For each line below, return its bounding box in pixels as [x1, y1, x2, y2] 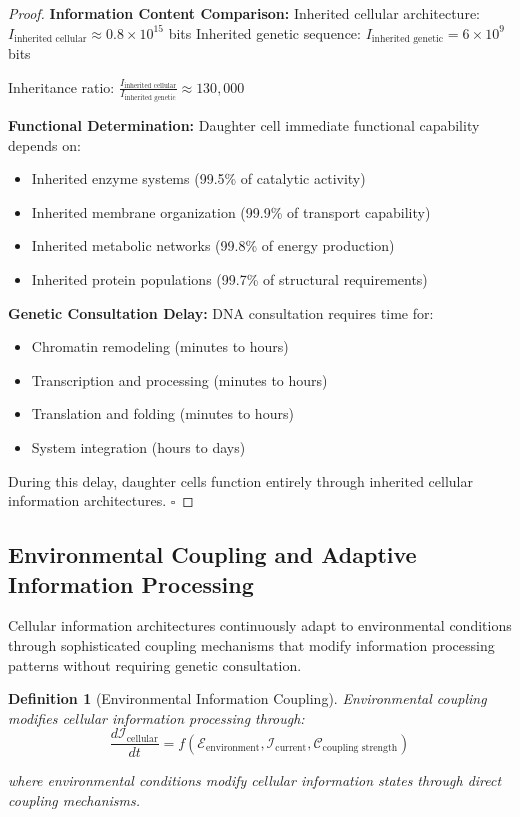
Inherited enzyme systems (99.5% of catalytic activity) [31, 168, 366, 189]
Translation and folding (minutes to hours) [31, 403, 294, 424]
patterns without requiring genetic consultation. [8, 654, 302, 675]
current [275, 743, 307, 754]
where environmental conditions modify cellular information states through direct [8, 770, 502, 791]
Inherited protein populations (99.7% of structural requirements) [31, 269, 428, 290]
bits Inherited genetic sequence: [168, 22, 361, 43]
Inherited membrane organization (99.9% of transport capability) [31, 201, 431, 222]
